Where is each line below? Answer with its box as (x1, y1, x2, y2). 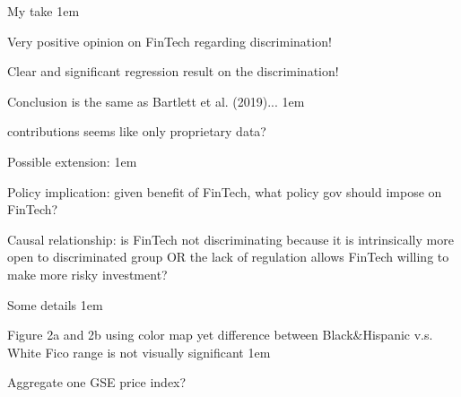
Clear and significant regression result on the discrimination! (7, 62, 339, 81)
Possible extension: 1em (7, 151, 137, 170)
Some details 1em (7, 295, 103, 314)
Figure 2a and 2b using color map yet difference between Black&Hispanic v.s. (7, 325, 433, 344)
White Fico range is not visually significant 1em (7, 342, 271, 361)
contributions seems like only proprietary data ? (7, 122, 266, 141)
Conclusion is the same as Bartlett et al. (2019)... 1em (7, 91, 305, 110)
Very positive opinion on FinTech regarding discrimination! (7, 31, 332, 50)
